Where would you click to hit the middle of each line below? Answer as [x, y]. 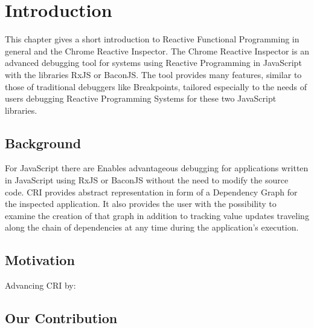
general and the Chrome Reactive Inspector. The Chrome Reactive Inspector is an [157, 51]
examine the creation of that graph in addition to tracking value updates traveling [157, 215]
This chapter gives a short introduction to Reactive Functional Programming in [152, 39]
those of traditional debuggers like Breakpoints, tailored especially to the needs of [156, 86]
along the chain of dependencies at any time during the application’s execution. [152, 227]
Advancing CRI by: [40, 285]
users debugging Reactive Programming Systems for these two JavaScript [141, 98]
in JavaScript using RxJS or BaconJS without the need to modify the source [147, 180]
